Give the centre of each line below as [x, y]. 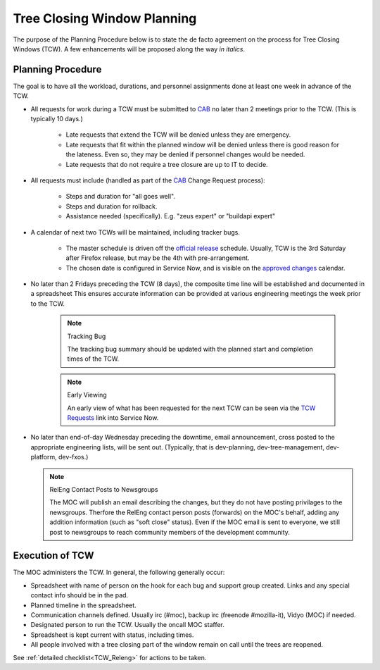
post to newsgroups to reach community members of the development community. [170, 532]
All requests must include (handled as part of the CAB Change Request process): [148, 180]
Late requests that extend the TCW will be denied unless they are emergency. [178, 135]
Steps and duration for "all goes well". [121, 197]
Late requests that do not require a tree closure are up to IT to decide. [167, 164]
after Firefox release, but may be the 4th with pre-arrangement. [158, 258]
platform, [44, 457]
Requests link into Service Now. [113, 418]
